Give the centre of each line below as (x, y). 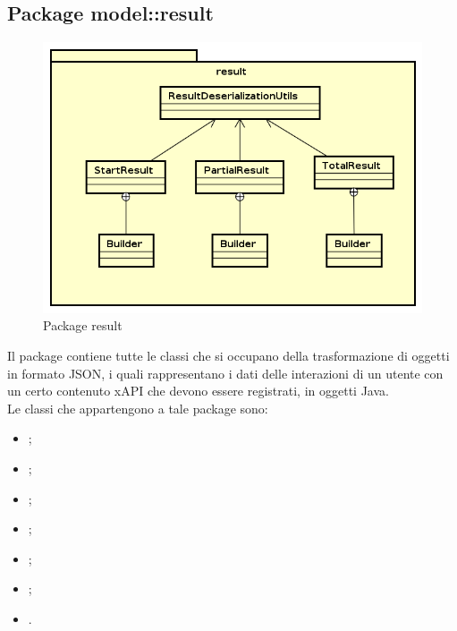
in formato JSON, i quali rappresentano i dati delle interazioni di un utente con (225, 373)
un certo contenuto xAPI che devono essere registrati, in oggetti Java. (198, 391)
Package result (83, 325)
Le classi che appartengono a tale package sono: (138, 408)
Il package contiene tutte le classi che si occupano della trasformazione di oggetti (228, 356)
